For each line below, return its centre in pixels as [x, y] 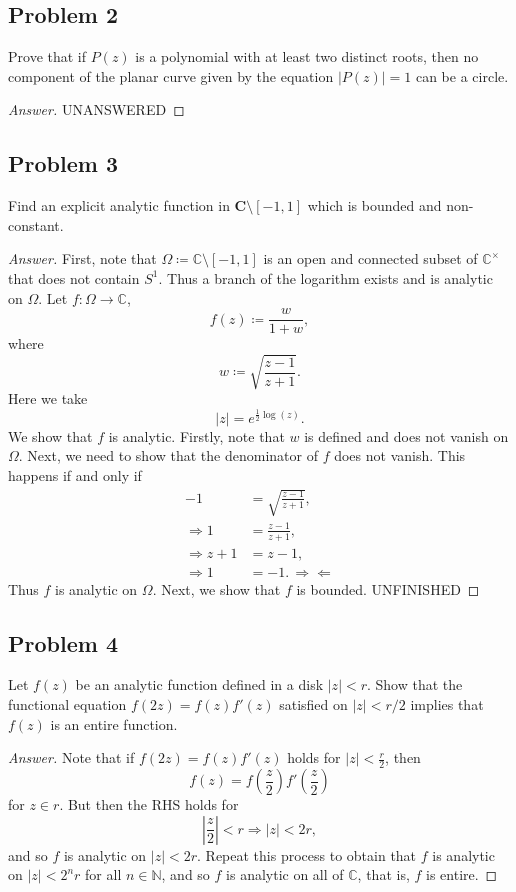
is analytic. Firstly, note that [196, 435]
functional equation [67, 704]
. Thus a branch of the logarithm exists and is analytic [325, 277]
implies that [447, 704]
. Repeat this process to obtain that [307, 854]
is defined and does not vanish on [406, 435]
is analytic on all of [285, 874]
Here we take [48, 398]
